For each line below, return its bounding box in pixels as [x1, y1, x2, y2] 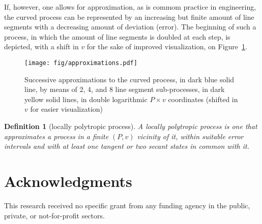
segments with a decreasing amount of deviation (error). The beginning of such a [4, 21, 256, 32]
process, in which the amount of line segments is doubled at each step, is [4, 31, 230, 42]
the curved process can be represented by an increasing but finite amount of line [4, 11, 254, 22]
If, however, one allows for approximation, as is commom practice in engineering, [4, 2, 256, 12]
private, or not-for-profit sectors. [4, 210, 105, 220]
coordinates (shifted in [168, 93, 238, 104]
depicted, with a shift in [4, 41, 79, 52]
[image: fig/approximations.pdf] [24, 59, 137, 67]
